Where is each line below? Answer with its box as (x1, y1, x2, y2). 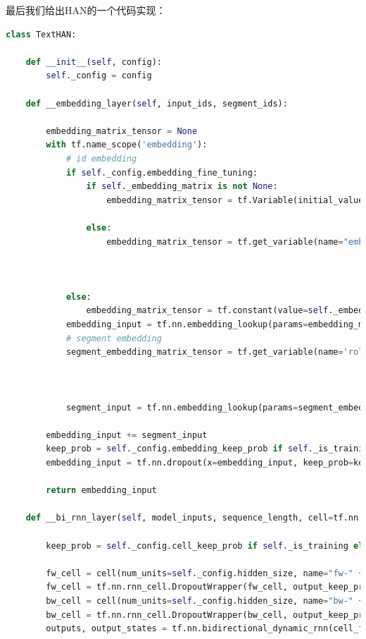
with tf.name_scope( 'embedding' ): (46, 140, 208, 150)
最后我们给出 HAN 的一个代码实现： (6, 3, 166, 17)
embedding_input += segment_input (46, 430, 208, 440)
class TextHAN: (6, 29, 77, 39)
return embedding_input (46, 485, 157, 496)
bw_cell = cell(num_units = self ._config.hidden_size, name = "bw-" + (46, 595, 364, 606)
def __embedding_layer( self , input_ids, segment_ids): (25, 98, 288, 109)
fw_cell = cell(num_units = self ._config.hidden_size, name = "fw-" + (46, 568, 364, 578)
